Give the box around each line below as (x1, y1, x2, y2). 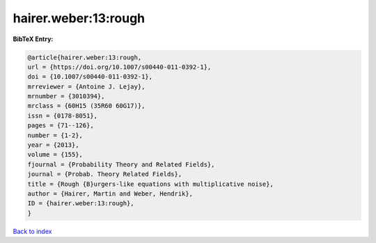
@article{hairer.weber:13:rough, (27, 53, 142, 61)
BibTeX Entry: (13, 35, 54, 43)
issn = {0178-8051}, (27, 111, 97, 120)
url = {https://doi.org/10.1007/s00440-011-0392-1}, (27, 63, 212, 71)
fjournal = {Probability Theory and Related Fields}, (27, 160, 215, 168)
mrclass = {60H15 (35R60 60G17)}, (27, 102, 146, 110)
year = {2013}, (27, 141, 79, 149)
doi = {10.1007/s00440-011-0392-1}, (27, 73, 153, 81)
